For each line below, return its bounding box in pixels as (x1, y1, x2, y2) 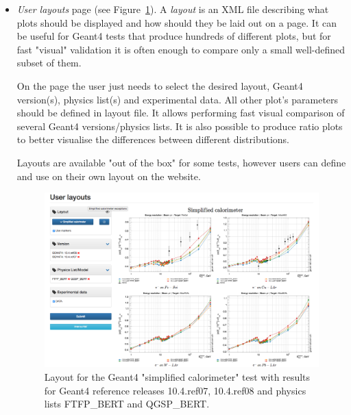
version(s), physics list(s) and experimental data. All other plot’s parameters (16, 92, 339, 106)
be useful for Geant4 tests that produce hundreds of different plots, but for (16, 29, 331, 43)
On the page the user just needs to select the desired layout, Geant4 (16, 78, 303, 92)
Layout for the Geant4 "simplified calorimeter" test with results (44, 369, 311, 383)
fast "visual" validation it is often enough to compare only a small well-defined (16, 42, 346, 56)
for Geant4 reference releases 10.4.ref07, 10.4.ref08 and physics (44, 383, 306, 397)
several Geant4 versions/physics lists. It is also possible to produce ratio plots (16, 118, 343, 133)
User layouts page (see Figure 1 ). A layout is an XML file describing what (16, 2, 329, 16)
